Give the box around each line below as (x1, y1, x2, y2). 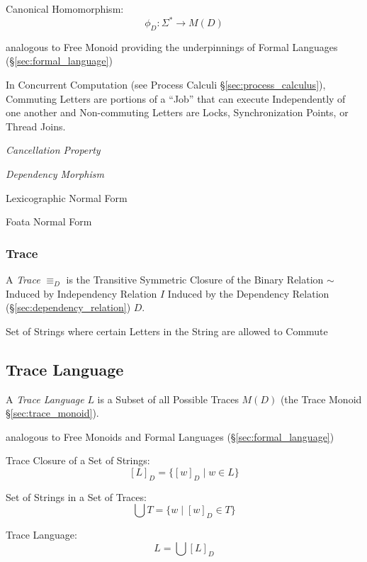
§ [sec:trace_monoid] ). (6, 405, 99, 420)
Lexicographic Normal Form (6, 190, 128, 205)
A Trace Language (6, 391, 84, 406)
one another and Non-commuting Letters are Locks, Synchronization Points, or (6, 105, 349, 120)
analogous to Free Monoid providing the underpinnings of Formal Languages (6, 39, 338, 54)
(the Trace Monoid (280, 391, 362, 406)
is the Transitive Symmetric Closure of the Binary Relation (66, 272, 324, 287)
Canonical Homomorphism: (6, 1, 124, 16)
